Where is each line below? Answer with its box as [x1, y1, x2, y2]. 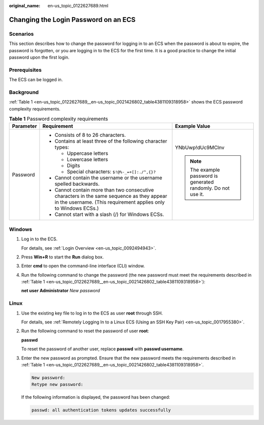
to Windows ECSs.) [54, 205, 99, 212]
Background [9, 88, 39, 95]
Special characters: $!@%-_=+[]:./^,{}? [66, 169, 156, 175]
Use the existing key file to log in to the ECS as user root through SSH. [21, 310, 163, 316]
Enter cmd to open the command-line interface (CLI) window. [21, 263, 145, 269]
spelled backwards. [54, 181, 100, 188]
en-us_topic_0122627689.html [47, 3, 109, 8]
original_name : [9, 3, 41, 8]
